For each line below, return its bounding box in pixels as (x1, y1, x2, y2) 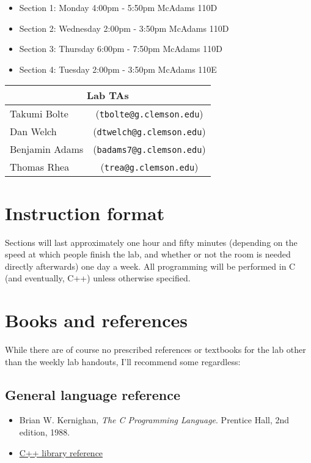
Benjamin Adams (10, 142, 84, 157)
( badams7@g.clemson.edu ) (93, 142, 206, 157)
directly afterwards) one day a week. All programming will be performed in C (5, 259, 296, 272)
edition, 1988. (19, 425, 70, 438)
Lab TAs (86, 88, 129, 103)
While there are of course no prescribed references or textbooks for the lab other (5, 343, 306, 355)
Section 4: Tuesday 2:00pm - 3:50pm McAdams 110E (19, 62, 217, 75)
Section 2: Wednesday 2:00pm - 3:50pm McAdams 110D (19, 21, 229, 34)
